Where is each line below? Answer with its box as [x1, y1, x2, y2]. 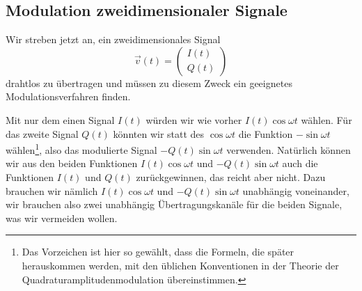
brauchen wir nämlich [6, 183, 98, 198]
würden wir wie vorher [145, 112, 242, 127]
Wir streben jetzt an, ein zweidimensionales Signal [6, 32, 221, 47]
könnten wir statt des [113, 126, 205, 141]
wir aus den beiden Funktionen [6, 156, 138, 171]
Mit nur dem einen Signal [6, 112, 115, 127]
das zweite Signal [6, 126, 79, 141]
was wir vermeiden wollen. [6, 210, 118, 225]
